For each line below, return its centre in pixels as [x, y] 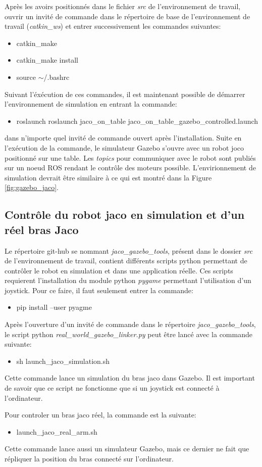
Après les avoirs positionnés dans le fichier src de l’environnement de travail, [123, 6]
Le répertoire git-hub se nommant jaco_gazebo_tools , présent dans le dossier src [129, 250]
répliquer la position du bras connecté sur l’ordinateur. [89, 458]
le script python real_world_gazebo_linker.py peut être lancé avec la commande [128, 334]
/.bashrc [57, 77]
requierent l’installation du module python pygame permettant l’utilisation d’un [128, 280]
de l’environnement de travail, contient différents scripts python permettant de [126, 261]
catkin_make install [47, 60]
